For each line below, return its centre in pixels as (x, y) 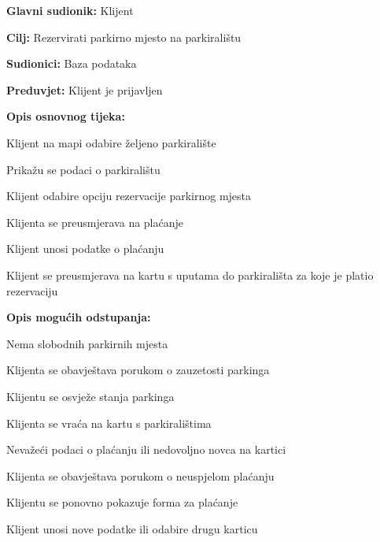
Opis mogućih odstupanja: (79, 317)
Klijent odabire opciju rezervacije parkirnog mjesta (129, 196)
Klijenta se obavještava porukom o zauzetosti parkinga (138, 370)
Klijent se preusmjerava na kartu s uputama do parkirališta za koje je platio (190, 275)
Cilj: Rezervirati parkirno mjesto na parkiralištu (124, 37)
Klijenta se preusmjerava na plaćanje (95, 222)
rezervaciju (32, 290)
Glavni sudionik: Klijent (70, 10)
